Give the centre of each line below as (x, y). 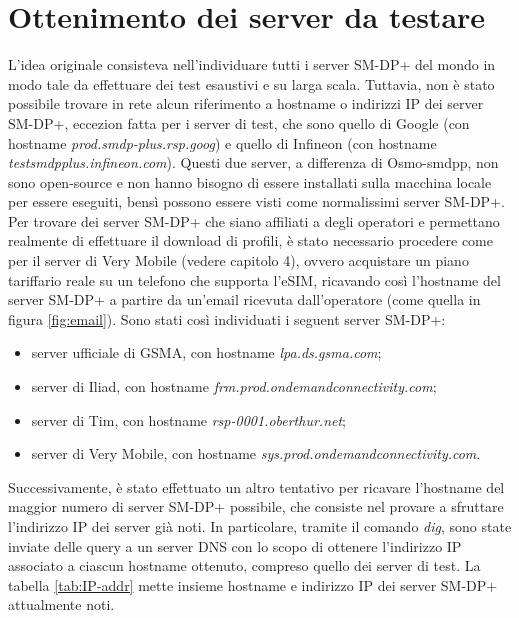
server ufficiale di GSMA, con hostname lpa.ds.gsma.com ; (206, 352)
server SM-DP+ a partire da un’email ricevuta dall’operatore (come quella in (244, 299)
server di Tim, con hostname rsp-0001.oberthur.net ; (189, 419)
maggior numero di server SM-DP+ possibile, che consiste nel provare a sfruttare (256, 506)
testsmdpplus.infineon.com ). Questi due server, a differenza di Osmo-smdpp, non (253, 162)
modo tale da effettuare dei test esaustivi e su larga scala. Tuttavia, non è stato (251, 83)
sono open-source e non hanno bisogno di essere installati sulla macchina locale (250, 181)
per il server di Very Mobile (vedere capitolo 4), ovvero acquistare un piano (238, 260)
